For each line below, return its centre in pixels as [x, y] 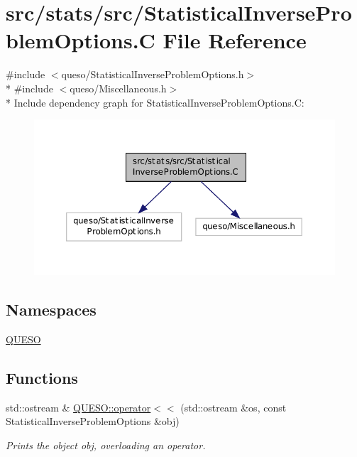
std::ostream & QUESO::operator [78, 407]
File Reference [235, 40]
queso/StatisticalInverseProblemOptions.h [153, 74]
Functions [42, 377]
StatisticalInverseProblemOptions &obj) [93, 421]
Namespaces [51, 310]
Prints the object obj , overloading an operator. [106, 445]
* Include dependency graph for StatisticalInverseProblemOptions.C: [155, 102]
